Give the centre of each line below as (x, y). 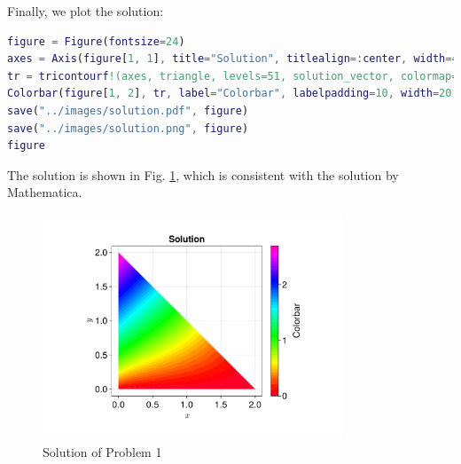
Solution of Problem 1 (102, 451)
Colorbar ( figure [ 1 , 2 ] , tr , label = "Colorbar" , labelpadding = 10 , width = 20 (230, 94)
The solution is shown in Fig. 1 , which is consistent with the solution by (203, 174)
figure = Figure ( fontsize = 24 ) (96, 41)
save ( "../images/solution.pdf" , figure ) (128, 110)
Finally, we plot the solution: (86, 11)
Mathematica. (45, 192)
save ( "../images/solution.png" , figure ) (128, 128)
